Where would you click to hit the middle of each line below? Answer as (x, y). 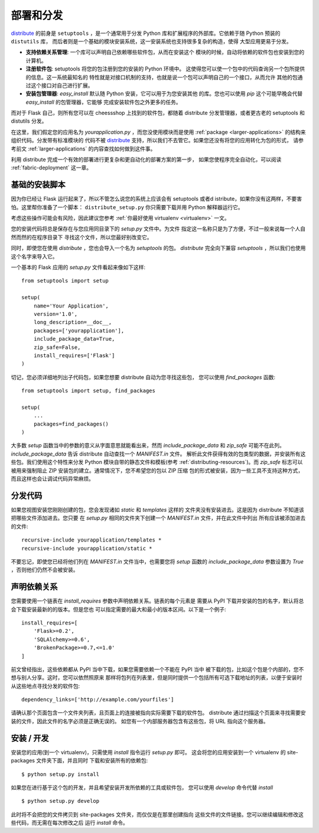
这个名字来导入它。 (34, 256)
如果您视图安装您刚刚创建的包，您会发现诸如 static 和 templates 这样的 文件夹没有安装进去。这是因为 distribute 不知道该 (157, 510)
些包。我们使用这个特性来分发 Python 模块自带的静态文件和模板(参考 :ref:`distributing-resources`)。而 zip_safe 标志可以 (157, 462)
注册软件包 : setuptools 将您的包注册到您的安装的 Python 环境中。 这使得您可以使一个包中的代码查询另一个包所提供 (165, 69)
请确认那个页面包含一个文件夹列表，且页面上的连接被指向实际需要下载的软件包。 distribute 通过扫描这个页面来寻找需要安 (159, 713)
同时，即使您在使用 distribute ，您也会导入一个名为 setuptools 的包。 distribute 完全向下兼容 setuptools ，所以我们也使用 (158, 248)
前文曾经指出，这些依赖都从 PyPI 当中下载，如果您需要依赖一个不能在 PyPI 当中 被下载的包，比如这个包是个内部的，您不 (157, 669)
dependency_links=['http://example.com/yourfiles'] (98, 700)
